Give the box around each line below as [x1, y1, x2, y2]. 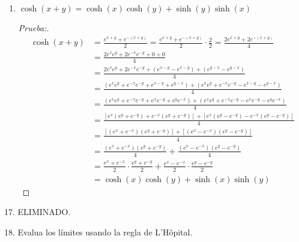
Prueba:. [18, 22, 49, 34]
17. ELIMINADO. [4, 205, 71, 218]
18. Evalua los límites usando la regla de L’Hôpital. [4, 225, 193, 238]
